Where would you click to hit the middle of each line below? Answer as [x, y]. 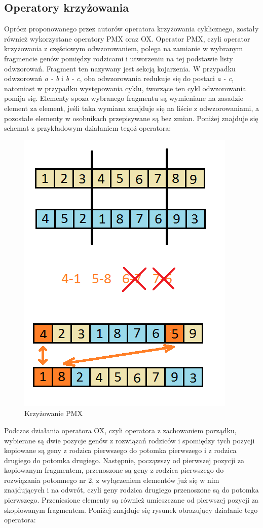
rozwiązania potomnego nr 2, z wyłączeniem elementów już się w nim [112, 480]
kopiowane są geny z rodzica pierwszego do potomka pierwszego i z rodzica [120, 450]
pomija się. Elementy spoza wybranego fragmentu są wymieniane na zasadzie [124, 98]
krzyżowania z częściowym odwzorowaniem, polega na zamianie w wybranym [124, 48]
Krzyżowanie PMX [53, 413]
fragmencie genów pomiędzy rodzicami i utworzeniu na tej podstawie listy [119, 58]
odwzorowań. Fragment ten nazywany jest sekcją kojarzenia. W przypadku [120, 68]
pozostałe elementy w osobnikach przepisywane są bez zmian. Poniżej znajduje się [131, 118]
